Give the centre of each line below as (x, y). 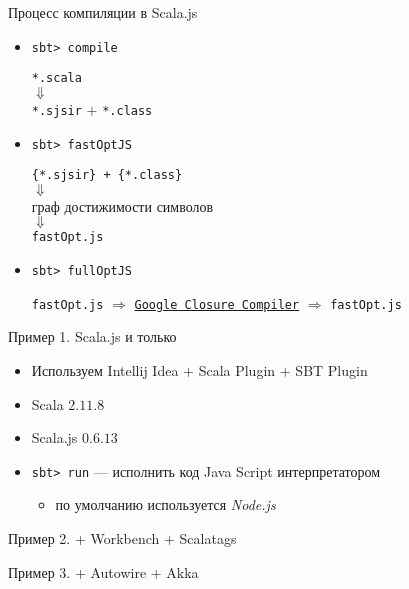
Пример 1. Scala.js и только (92, 336)
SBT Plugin (331, 370)
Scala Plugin (237, 370)
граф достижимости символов (122, 205)
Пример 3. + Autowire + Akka (103, 571)
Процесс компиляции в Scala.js (103, 12)
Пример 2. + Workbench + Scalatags (122, 538)
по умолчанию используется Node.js (165, 504)
